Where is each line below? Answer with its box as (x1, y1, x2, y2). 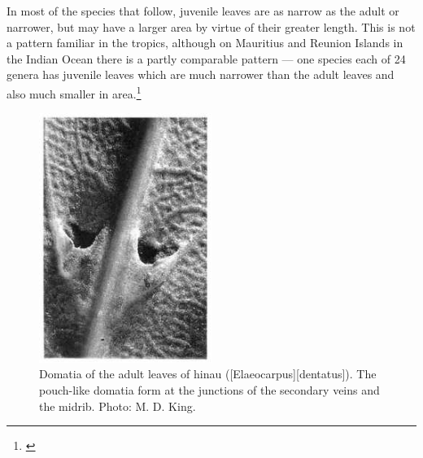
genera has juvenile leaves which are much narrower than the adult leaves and (7, 66, 395, 83)
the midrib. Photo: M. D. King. (39, 397, 196, 414)
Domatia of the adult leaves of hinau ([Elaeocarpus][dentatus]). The (39, 365, 377, 382)
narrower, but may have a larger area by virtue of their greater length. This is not (7, 18, 416, 35)
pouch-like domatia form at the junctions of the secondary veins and (39, 382, 380, 399)
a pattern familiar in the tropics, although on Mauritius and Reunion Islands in (7, 34, 403, 51)
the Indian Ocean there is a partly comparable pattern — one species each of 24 (7, 50, 406, 67)
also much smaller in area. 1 (7, 82, 142, 102)
